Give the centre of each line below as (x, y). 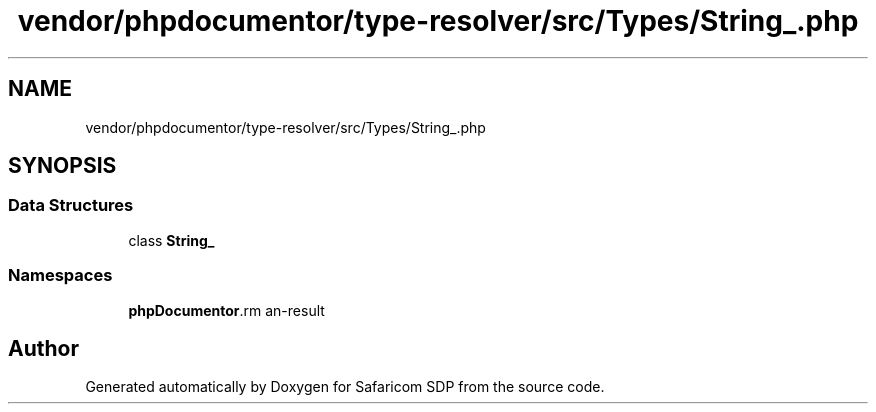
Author (43, 348)
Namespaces (60, 275)
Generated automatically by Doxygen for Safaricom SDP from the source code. (345, 387)
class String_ (171, 240)
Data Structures (71, 205)
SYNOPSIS (62, 166)
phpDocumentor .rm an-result (226, 310)
